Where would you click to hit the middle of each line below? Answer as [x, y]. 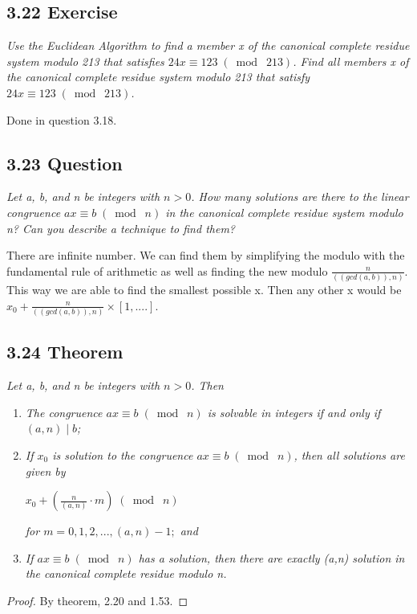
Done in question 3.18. [62, 119]
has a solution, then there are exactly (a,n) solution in [271, 557]
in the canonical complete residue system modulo [284, 212]
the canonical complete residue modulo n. [126, 573]
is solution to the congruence [123, 454]
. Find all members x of [351, 61]
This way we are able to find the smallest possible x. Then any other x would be [204, 290]
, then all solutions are [349, 454]
